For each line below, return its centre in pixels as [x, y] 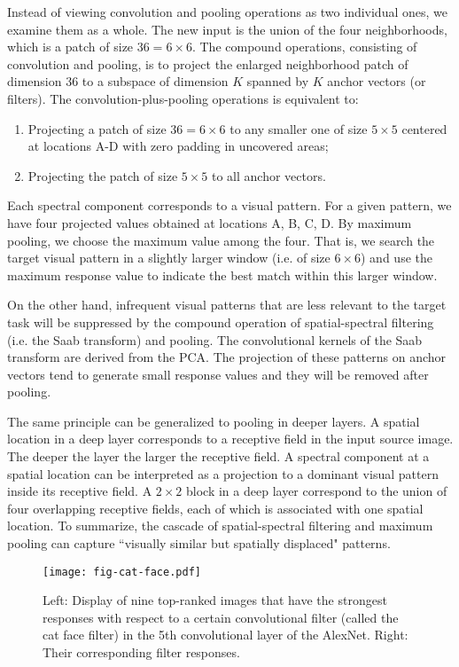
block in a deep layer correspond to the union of [317, 491]
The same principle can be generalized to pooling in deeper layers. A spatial [214, 421]
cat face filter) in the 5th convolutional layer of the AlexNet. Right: [226, 635]
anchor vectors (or [377, 81]
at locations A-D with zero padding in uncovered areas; [178, 146]
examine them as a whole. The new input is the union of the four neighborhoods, [227, 29]
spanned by [278, 81]
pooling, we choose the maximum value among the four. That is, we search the [221, 240]
